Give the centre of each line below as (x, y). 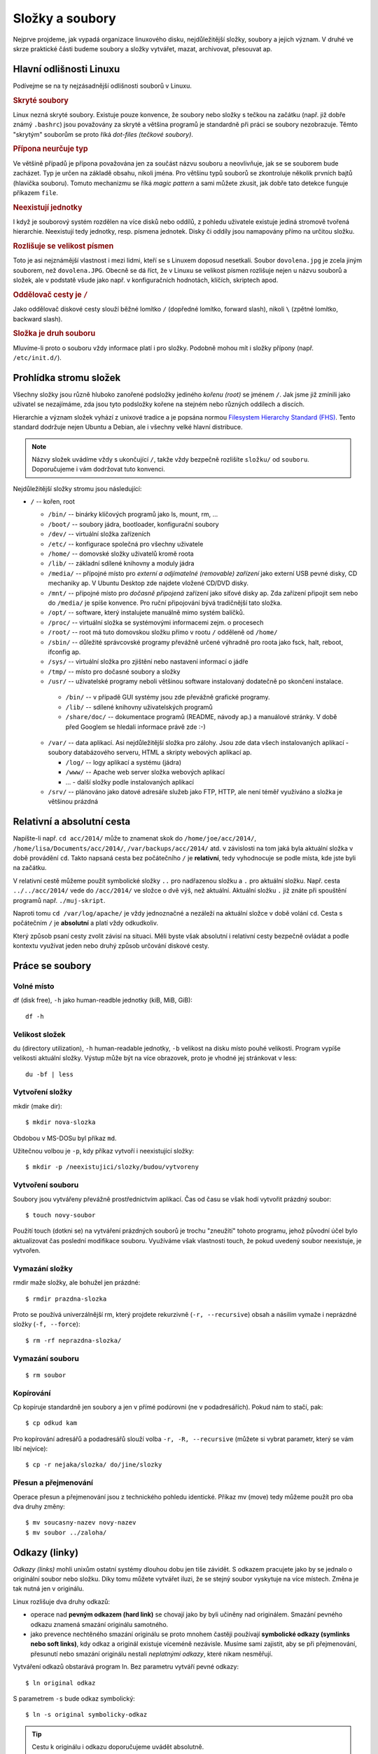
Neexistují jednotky (48, 207)
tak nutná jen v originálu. (48, 1588)
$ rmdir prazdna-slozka (66, 1299)
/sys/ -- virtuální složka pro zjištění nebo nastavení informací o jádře (148, 662)
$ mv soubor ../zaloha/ (66, 1532)
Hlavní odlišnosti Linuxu (66, 69)
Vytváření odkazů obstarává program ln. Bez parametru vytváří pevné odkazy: (126, 1667)
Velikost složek (39, 1034)
